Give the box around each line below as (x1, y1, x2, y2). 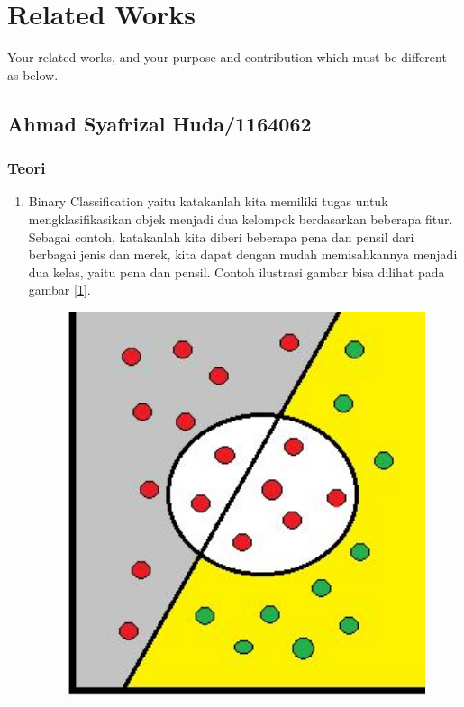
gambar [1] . (28, 280, 91, 299)
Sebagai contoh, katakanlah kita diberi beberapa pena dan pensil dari (28, 227, 414, 246)
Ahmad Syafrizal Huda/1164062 (7, 109, 312, 137)
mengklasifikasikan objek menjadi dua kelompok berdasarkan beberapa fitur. (28, 209, 453, 228)
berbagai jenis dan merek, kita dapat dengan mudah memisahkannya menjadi (28, 245, 458, 264)
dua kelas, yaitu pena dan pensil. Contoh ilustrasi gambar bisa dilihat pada (28, 262, 445, 281)
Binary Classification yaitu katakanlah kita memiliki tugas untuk (28, 192, 388, 211)
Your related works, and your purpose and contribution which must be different (7, 48, 447, 67)
